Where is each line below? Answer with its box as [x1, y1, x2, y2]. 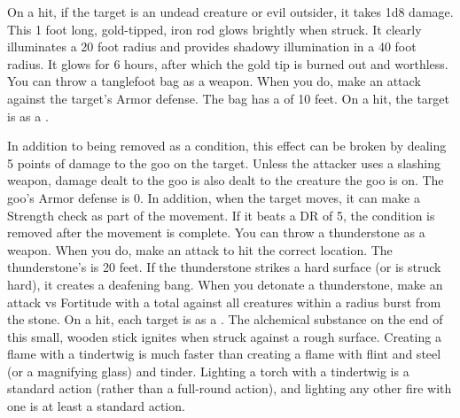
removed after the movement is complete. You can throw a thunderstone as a [7, 223, 425, 242]
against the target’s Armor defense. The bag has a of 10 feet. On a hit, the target [7, 89, 449, 107]
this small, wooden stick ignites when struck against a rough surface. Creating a [7, 327, 441, 345]
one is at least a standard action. [7, 397, 185, 415]
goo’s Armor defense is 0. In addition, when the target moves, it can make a [7, 188, 420, 206]
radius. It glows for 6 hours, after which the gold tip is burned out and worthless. [7, 54, 448, 73]
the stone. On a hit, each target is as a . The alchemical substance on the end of [7, 310, 443, 329]
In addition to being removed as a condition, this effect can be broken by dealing [7, 136, 447, 155]
